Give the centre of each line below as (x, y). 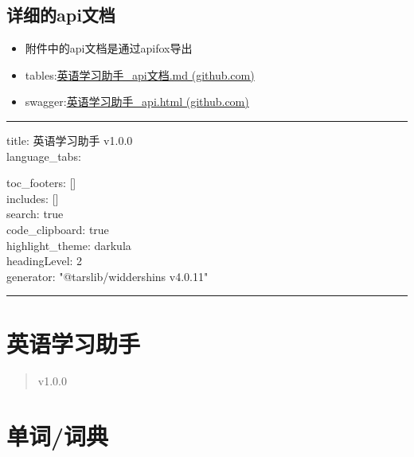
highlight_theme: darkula (69, 245)
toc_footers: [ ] (41, 183)
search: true (35, 214)
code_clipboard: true (58, 229)
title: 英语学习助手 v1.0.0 (70, 140)
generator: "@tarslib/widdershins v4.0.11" (107, 276)
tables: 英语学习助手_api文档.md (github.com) (140, 74)
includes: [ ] (33, 198)
